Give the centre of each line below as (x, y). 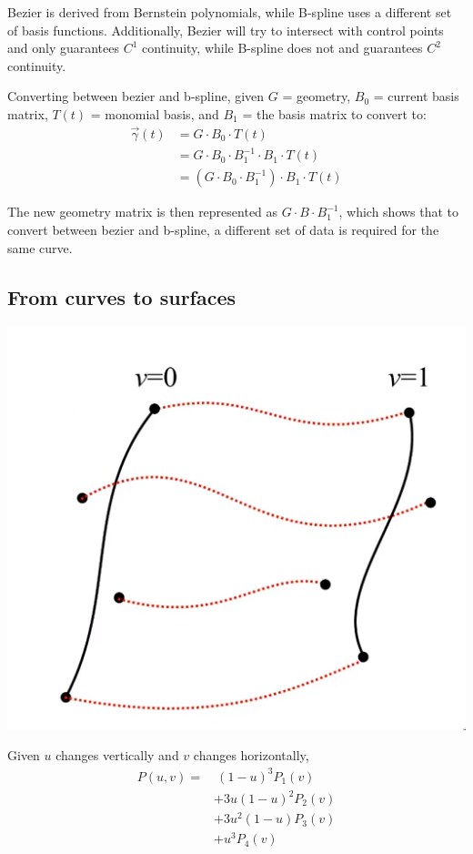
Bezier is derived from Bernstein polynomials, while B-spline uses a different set (230, 12)
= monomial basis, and (155, 113)
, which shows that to (399, 212)
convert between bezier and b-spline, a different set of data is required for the (223, 229)
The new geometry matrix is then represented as (143, 212)
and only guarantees (64, 48)
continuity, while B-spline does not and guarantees (282, 48)
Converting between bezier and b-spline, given (136, 96)
